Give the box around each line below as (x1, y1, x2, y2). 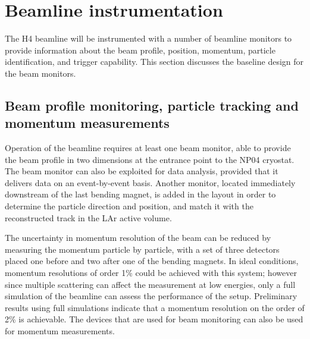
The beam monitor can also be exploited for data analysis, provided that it (5, 165, 278, 177)
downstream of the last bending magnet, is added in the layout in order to (5, 188, 276, 200)
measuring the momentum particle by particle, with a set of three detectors (5, 243, 280, 255)
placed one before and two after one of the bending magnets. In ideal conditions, (5, 255, 299, 267)
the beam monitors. (5, 67, 76, 79)
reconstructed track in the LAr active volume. (5, 211, 172, 224)
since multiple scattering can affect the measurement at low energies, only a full (5, 278, 296, 290)
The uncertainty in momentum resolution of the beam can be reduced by (5, 231, 271, 244)
